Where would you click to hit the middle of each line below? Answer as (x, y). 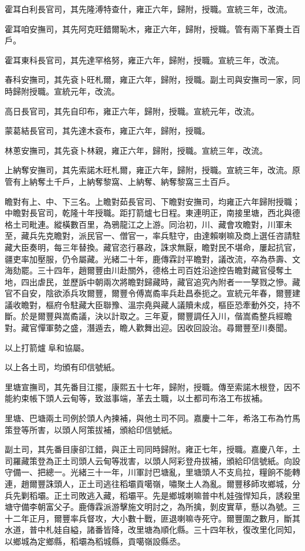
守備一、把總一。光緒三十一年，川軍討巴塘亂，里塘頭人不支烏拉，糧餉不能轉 (152, 472)
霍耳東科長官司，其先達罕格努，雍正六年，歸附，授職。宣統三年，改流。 (144, 60)
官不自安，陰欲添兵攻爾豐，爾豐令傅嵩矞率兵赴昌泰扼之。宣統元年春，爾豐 (148, 293)
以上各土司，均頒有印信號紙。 (62, 367)
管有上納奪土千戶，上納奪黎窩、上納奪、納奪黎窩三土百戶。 (120, 181)
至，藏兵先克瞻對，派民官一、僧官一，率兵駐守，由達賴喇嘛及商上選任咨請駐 (152, 236)
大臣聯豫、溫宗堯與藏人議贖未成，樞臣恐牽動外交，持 (189, 304)
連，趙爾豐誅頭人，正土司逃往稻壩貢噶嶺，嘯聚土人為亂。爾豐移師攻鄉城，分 (152, 484)
